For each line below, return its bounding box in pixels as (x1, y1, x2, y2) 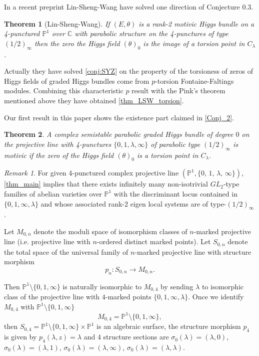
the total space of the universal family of (4, 246, 128, 257)
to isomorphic (201, 281, 244, 291)
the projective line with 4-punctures (4, 138, 111, 149)
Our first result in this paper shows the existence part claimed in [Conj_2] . (4, 112, 234, 122)
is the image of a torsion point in (143, 38, 245, 48)
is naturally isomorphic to (62, 281, 142, 291)
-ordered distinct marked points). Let (96, 236, 211, 247)
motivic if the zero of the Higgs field (4, 149, 114, 160)
